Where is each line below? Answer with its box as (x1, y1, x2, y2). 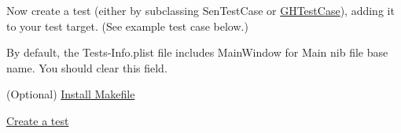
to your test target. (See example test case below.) (6, 17, 248, 34)
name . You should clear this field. (6, 59, 167, 76)
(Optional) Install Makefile (6, 86, 135, 102)
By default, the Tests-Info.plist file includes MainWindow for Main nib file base (6, 44, 388, 61)
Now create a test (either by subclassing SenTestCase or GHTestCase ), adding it (6, 2, 395, 18)
